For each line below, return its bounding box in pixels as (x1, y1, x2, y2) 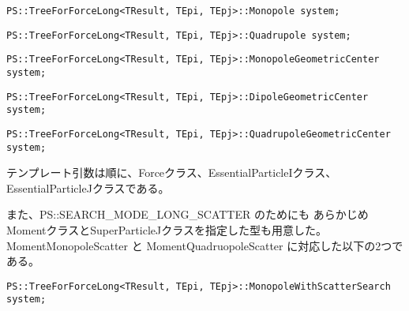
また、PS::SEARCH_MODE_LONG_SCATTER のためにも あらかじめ (6, 206, 369, 223)
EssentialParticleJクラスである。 (6, 179, 170, 196)
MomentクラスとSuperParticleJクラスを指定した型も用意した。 (6, 222, 327, 238)
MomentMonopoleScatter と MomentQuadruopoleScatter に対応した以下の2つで (6, 237, 403, 253)
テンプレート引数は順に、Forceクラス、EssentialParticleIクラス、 (6, 164, 337, 181)
